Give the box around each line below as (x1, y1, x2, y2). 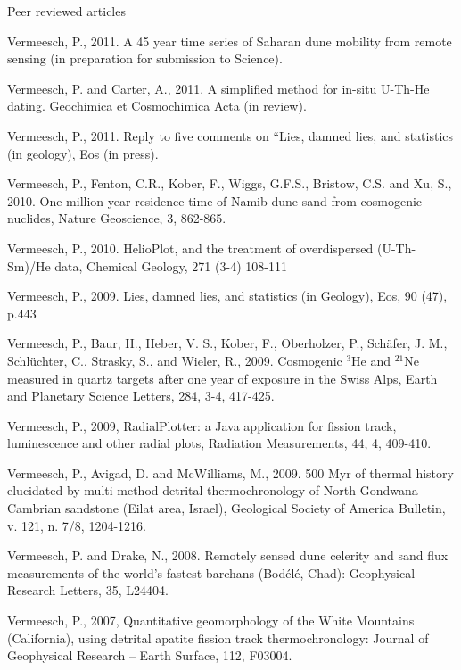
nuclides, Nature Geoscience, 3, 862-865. (7, 209, 226, 227)
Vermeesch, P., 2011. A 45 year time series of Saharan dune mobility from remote (7, 31, 452, 50)
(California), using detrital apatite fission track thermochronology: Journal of (7, 628, 429, 647)
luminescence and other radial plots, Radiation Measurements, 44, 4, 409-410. (7, 434, 432, 452)
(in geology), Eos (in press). (7, 144, 159, 162)
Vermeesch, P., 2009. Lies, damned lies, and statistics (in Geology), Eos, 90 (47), (7, 286, 448, 305)
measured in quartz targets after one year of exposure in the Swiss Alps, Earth (7, 368, 438, 387)
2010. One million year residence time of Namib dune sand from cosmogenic (7, 191, 423, 210)
